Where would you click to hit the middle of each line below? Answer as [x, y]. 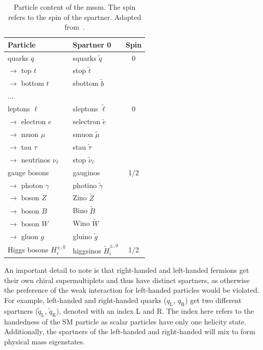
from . [75, 27]
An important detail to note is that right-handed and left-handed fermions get [127, 270]
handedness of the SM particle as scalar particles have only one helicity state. [125, 321]
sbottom [86, 83]
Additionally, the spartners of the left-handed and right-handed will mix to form [130, 331]
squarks [85, 57]
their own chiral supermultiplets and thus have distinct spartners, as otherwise [127, 280]
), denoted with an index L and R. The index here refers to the [155, 310]
